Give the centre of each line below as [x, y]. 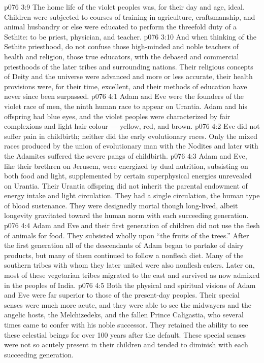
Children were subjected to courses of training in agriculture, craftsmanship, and [130, 16]
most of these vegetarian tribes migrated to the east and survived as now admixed [132, 275]
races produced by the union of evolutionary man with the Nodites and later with [131, 146]
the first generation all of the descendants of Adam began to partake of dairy [124, 245]
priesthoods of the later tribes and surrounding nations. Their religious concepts [129, 66]
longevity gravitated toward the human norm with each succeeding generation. [126, 215]
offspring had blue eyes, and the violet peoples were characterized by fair [117, 116]
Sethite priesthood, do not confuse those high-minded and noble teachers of [122, 46]
